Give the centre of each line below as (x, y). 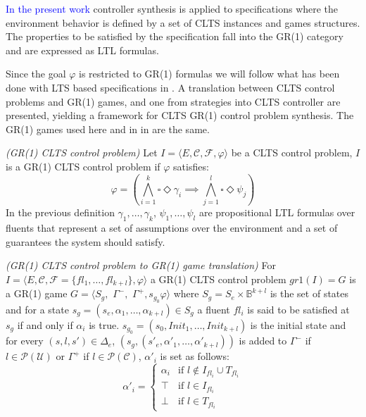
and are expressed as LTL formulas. (82, 50)
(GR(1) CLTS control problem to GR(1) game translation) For (141, 265)
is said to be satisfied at (298, 309)
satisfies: (191, 166)
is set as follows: (195, 356)
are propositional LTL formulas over (277, 212)
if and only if (45, 324)
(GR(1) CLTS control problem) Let (82, 153)
